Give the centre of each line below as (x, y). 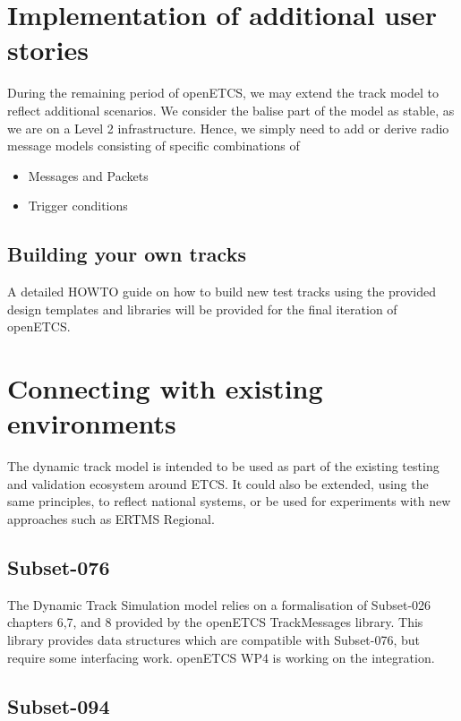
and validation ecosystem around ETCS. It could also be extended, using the (218, 483)
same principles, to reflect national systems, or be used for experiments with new (229, 501)
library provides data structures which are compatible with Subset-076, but (214, 639)
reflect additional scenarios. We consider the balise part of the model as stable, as (231, 110)
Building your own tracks (127, 254)
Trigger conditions (78, 206)
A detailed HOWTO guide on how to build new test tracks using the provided (222, 292)
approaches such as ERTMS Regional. (111, 518)
